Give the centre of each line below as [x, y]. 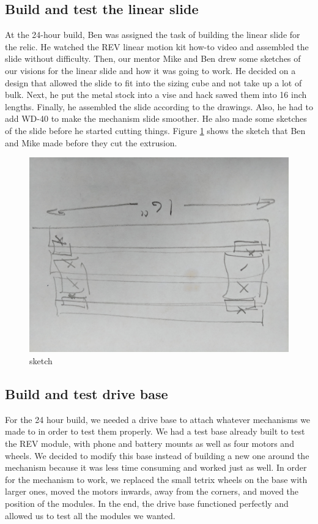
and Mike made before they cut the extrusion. [91, 142]
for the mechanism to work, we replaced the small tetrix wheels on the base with [156, 479]
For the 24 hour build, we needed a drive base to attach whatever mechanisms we [158, 419]
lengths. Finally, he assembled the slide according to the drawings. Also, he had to [159, 106]
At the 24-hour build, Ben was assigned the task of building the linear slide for [153, 35]
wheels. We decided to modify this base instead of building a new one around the [157, 455]
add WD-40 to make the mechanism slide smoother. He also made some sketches [156, 118]
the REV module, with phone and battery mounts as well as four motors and [150, 444]
